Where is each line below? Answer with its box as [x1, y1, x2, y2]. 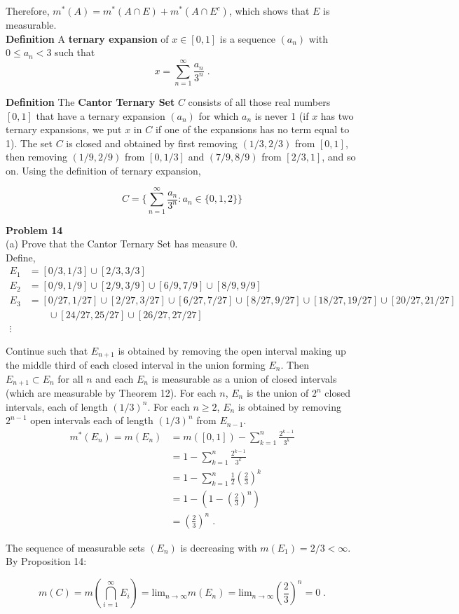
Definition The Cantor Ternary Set [6, 94, 175, 109]
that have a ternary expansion [36, 108, 165, 123]
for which [198, 108, 239, 123]
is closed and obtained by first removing [66, 135, 238, 150]
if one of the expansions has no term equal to [155, 122, 350, 137]
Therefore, [6, 4, 50, 18]
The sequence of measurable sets [6, 540, 145, 554]
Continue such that [6, 343, 88, 357]
